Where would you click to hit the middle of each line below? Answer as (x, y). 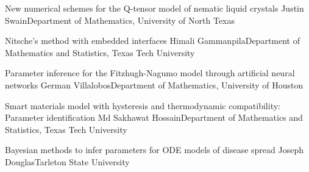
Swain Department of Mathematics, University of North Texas (120, 20)
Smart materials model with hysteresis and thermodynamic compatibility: (143, 105)
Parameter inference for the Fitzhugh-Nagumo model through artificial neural (150, 73)
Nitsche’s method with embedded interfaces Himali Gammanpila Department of (152, 41)
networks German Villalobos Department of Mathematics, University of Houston (154, 84)
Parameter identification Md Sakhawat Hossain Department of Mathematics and (154, 117)
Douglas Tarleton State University (67, 161)
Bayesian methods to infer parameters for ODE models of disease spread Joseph (154, 150)
